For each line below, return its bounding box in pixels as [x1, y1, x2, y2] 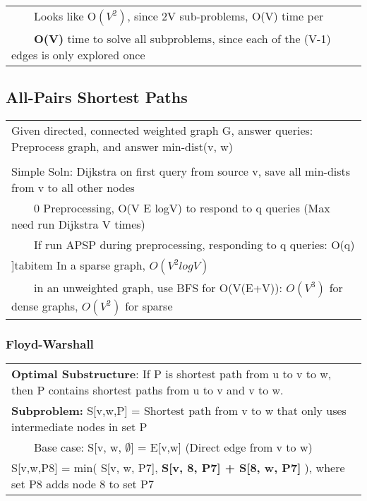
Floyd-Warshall [6, 335, 94, 353]
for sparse [125, 298, 173, 315]
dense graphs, [11, 298, 78, 315]
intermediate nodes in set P [11, 418, 148, 435]
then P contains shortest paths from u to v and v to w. [11, 382, 284, 399]
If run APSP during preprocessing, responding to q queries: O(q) [34, 236, 355, 253]
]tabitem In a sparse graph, [11, 257, 146, 274]
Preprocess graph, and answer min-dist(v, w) [11, 138, 234, 155]
